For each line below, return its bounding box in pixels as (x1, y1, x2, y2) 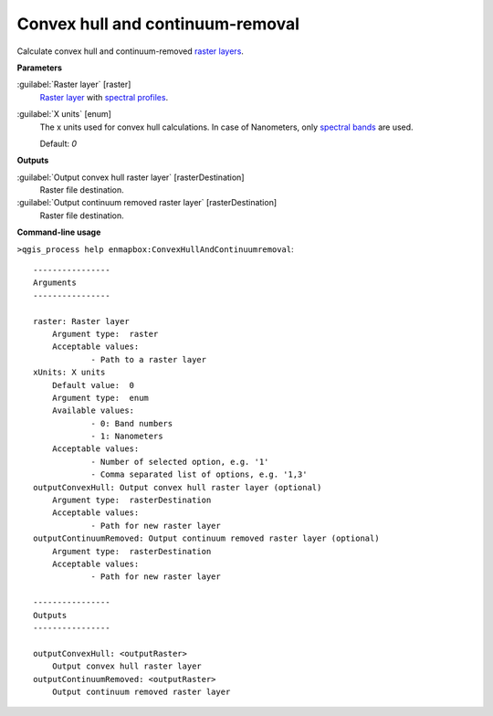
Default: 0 (39, 138, 78, 149)
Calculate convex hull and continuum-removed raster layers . (16, 46, 244, 57)
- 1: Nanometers (90, 431, 163, 442)
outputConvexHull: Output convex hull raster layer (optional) (33, 482, 322, 492)
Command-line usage (16, 226, 101, 237)
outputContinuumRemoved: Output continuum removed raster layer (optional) (33, 533, 380, 543)
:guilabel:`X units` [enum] (16, 109, 111, 120)
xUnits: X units (33, 367, 106, 378)
